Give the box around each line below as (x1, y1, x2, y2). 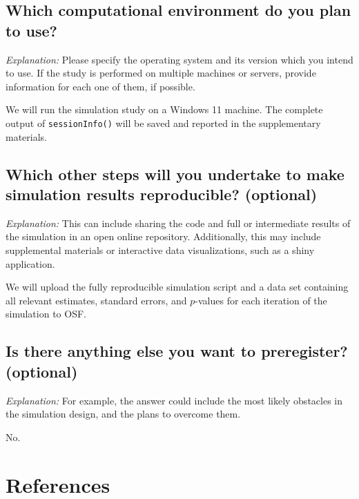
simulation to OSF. (6, 306, 86, 321)
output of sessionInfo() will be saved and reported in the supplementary (6, 115, 321, 130)
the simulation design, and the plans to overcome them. (6, 407, 241, 421)
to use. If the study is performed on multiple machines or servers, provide (6, 66, 316, 80)
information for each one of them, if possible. (6, 79, 195, 93)
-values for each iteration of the (195, 293, 327, 307)
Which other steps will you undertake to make (6, 163, 345, 184)
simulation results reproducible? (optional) (6, 184, 318, 204)
